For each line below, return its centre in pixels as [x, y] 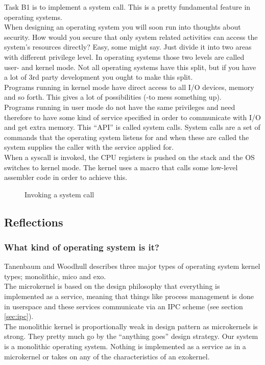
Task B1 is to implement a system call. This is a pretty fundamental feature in [127, 7]
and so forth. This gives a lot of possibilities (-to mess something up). [113, 97]
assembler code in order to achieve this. [66, 177]
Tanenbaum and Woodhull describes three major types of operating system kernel [132, 266]
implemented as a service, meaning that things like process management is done [129, 296]
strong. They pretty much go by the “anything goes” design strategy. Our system [131, 336]
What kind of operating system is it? [82, 247]
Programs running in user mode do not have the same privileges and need [120, 107]
